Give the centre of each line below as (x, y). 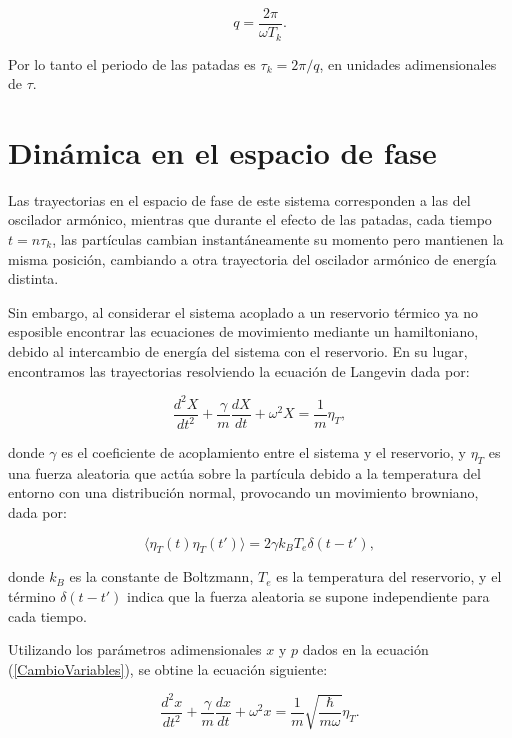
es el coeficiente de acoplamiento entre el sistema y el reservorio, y (263, 452)
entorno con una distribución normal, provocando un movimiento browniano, (243, 492)
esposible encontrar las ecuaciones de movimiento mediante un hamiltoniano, (243, 331)
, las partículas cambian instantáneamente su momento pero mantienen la (278, 239)
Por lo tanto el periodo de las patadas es (132, 63)
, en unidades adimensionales (408, 63)
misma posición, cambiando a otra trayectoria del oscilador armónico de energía (252, 258)
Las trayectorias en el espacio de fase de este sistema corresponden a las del (239, 199)
